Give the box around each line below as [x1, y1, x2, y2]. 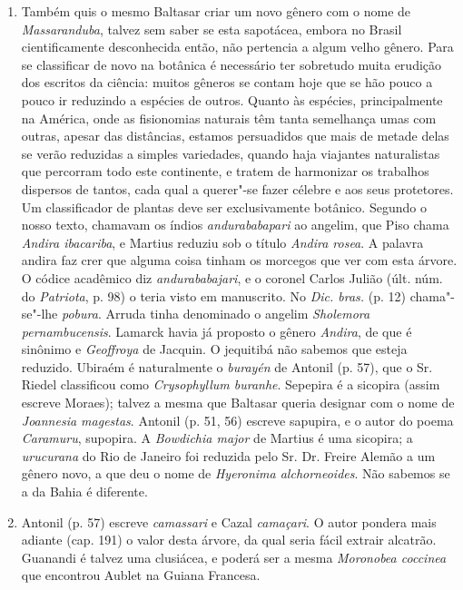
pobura [61, 304, 98, 323]
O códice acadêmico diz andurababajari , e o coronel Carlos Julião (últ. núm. [21, 268, 443, 287]
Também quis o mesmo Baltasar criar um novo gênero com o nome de [21, 2, 411, 20]
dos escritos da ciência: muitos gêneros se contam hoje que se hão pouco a [21, 73, 433, 92]
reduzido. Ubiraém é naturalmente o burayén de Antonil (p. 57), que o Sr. [21, 357, 433, 376]
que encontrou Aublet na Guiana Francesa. [21, 565, 261, 585]
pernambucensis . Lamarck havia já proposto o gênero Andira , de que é [21, 321, 412, 340]
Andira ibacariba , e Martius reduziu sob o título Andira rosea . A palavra [21, 232, 424, 251]
